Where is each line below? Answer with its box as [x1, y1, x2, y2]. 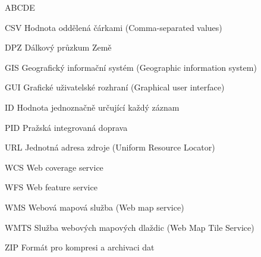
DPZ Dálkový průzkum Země [5, 41, 112, 54]
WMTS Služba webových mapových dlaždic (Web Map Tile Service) [5, 221, 254, 233]
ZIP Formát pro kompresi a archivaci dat [5, 241, 155, 253]
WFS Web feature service [5, 181, 98, 193]
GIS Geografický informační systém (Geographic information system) [5, 61, 257, 73]
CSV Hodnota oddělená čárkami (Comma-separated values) [5, 21, 222, 33]
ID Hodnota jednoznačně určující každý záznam [5, 101, 180, 113]
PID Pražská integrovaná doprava [5, 121, 128, 133]
